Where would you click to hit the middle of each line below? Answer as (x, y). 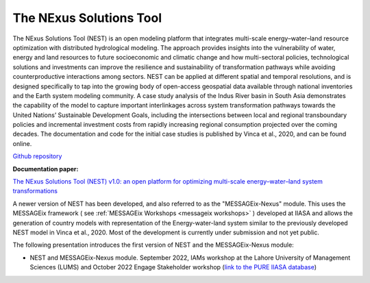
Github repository (37, 156)
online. (22, 143)
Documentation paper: (46, 169)
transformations (35, 191)
